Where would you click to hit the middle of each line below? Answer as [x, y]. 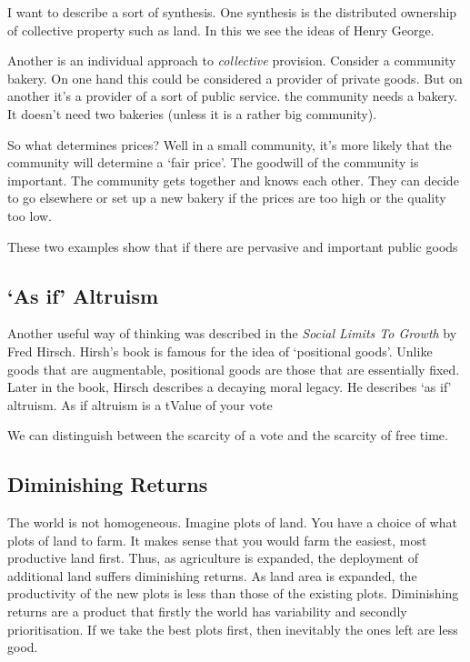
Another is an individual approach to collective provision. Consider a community [232, 60]
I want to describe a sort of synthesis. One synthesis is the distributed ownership [232, 12]
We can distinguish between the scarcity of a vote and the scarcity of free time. [228, 435]
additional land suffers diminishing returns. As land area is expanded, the [212, 575]
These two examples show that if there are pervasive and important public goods [233, 246]
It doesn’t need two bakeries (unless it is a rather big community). [192, 113]
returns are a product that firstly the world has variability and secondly [207, 612]
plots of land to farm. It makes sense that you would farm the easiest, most [217, 540]
